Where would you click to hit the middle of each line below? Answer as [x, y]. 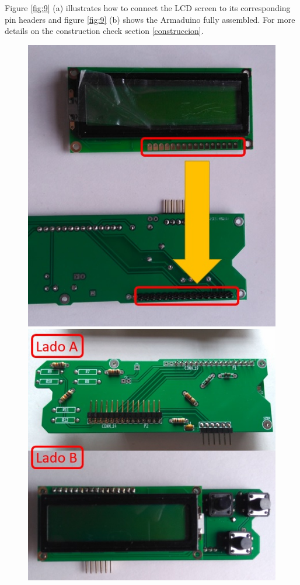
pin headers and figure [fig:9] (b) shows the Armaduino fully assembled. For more [150, 19]
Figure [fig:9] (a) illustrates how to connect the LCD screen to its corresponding [148, 8]
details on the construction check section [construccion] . [104, 31]
